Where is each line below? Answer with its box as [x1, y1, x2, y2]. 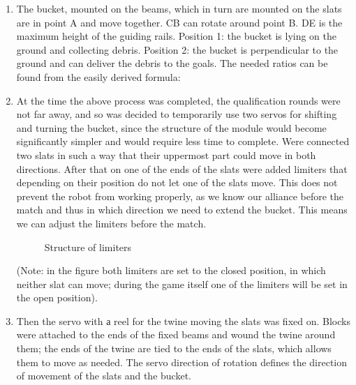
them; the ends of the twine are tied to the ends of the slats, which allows [16, 341, 332, 356]
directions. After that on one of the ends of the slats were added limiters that [16, 161, 348, 176]
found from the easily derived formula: [16, 69, 181, 84]
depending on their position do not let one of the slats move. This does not [16, 175, 338, 190]
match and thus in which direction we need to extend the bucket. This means [16, 202, 348, 217]
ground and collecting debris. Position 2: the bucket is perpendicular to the [16, 42, 339, 56]
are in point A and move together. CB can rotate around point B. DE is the [16, 15, 343, 29]
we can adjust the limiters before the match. [16, 216, 207, 230]
